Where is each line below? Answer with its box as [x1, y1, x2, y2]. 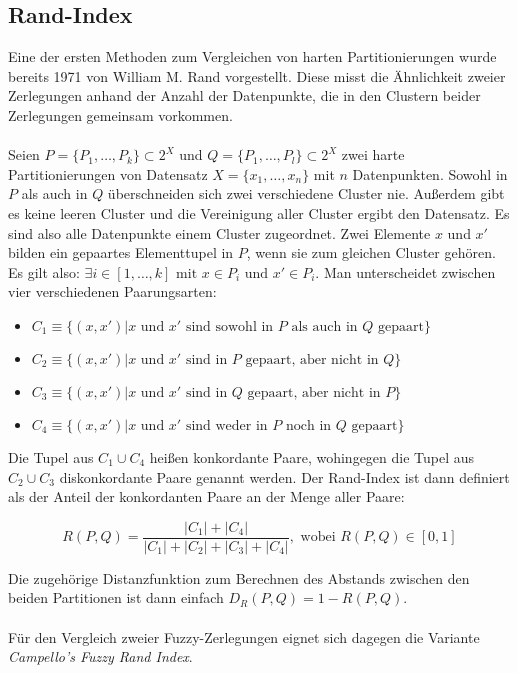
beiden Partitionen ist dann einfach [8, 587, 224, 608]
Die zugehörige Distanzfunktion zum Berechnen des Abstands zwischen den [8, 567, 470, 588]
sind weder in [185, 418, 268, 433]
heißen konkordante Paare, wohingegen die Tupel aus [149, 446, 475, 467]
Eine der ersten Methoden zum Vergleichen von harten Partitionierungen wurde [8, 46, 497, 67]
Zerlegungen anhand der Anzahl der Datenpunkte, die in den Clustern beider [8, 85, 481, 106]
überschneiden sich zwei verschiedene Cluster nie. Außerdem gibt [107, 183, 505, 204]
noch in [285, 418, 332, 433]
